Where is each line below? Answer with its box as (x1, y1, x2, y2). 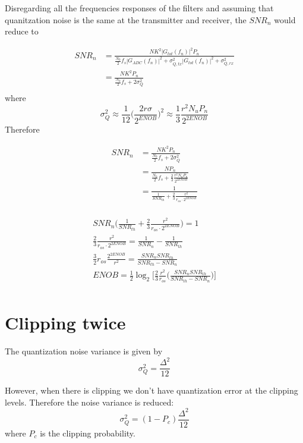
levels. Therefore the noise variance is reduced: (5, 395, 174, 408)
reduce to (5, 25, 39, 37)
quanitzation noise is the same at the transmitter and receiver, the (5, 13, 247, 26)
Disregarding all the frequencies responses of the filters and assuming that (5, 2, 274, 14)
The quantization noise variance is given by (5, 345, 163, 357)
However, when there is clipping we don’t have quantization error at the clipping (5, 384, 298, 397)
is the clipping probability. (40, 427, 135, 439)
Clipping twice (5, 310, 126, 335)
